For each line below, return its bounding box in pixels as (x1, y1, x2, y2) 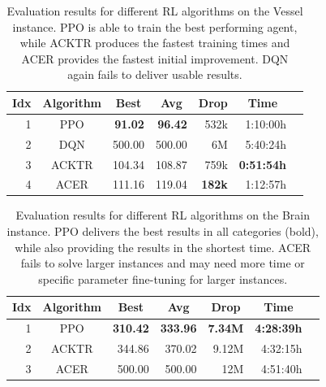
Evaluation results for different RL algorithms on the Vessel (6, 2, 303, 19)
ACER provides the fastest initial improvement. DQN (21, 50, 289, 67)
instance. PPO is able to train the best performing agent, (12, 18, 298, 35)
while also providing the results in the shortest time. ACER (15, 238, 311, 255)
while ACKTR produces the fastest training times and (19, 34, 290, 51)
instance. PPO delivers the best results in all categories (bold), (6, 223, 319, 240)
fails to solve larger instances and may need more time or (20, 254, 305, 272)
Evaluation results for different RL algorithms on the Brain (15, 207, 310, 224)
